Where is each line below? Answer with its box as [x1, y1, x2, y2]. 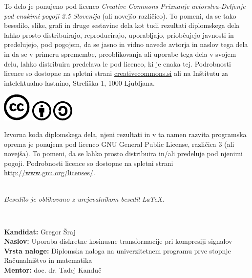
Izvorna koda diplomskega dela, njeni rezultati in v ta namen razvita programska [4, 129, 247, 139]
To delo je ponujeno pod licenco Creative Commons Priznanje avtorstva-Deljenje [4, 1, 246, 11]
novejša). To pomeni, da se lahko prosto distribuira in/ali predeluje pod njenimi [4, 148, 243, 159]
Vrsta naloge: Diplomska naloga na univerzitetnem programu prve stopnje [4, 245, 231, 255]
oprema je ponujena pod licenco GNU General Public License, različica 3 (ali [4, 139, 234, 149]
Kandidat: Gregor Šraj [4, 226, 76, 236]
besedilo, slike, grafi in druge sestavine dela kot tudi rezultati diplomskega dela [4, 20, 240, 30]
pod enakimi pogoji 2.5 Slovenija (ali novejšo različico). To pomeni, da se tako [4, 10, 236, 21]
